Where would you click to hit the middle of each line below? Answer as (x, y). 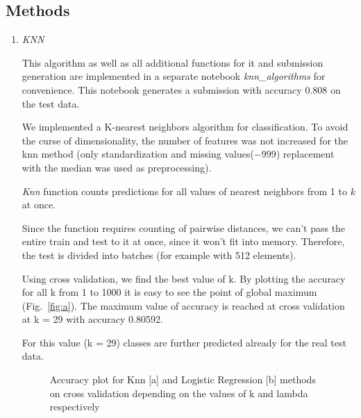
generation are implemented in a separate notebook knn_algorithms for (174, 76)
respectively (75, 407)
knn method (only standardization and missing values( (138, 154)
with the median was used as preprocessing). (117, 167)
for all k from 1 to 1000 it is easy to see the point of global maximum (169, 292)
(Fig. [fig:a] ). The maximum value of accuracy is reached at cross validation (183, 305)
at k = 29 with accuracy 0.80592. (92, 319)
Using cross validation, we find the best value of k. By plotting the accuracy (184, 278)
